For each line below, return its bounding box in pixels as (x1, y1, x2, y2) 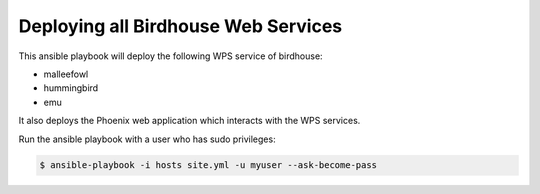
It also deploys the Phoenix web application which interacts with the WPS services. (18, 115, 361, 127)
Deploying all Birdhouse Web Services (18, 15, 343, 37)
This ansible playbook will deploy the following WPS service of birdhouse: (18, 50, 324, 62)
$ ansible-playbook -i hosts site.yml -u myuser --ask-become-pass (39, 160, 378, 171)
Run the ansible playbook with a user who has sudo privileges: (18, 133, 276, 145)
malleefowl (43, 68, 89, 80)
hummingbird (43, 82, 99, 94)
